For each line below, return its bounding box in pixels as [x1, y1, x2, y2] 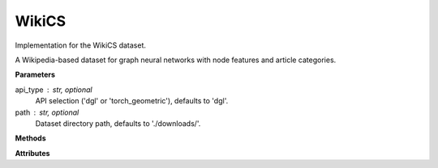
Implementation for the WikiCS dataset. [15, 40, 146, 50]
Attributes [15, 148, 50, 157]
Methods [15, 133, 46, 143]
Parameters [15, 69, 56, 80]
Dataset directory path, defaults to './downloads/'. [35, 118, 201, 128]
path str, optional [15, 107, 79, 117]
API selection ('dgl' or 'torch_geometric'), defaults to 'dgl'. [35, 96, 229, 106]
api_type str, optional [15, 85, 92, 94]
